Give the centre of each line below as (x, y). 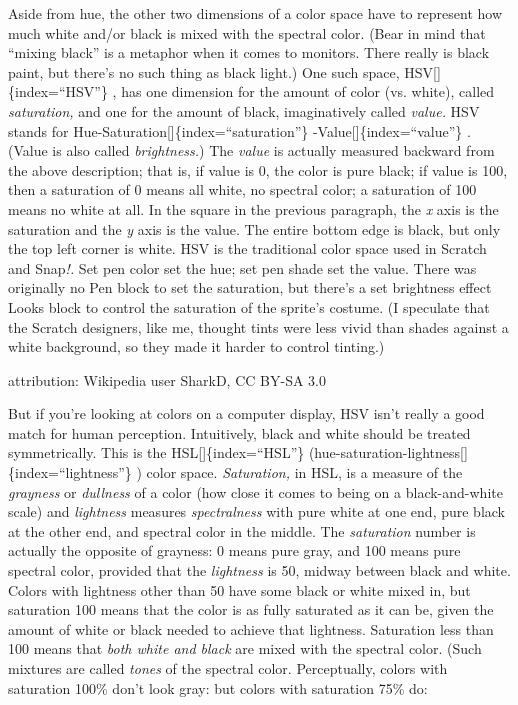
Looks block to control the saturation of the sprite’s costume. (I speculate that (249, 306)
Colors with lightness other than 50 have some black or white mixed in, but (239, 589)
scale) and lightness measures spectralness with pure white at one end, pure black (257, 511)
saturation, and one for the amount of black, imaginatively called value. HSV (244, 110)
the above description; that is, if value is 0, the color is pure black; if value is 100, (258, 169)
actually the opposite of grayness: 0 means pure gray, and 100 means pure (234, 550)
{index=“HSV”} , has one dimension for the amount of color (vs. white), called (251, 91)
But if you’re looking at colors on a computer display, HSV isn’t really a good (246, 413)
